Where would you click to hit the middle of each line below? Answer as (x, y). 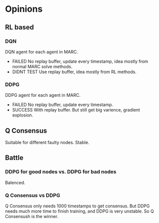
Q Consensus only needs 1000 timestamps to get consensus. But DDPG (78, 206)
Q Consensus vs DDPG (33, 195)
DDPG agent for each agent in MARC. (43, 95)
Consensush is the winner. (32, 216)
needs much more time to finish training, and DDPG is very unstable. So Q (79, 211)
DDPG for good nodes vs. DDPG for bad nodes (61, 172)
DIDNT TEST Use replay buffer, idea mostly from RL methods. (74, 72)
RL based (20, 27)
